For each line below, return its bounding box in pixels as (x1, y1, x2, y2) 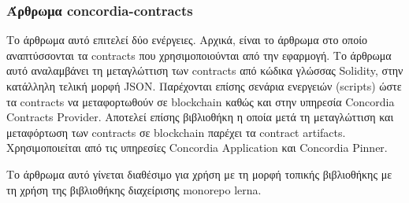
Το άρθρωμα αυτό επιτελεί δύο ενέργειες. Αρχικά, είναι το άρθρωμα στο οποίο (6, 31, 367, 48)
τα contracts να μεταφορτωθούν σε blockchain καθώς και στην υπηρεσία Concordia (6, 93, 395, 109)
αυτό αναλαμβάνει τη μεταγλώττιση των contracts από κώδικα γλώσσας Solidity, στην (6, 62, 403, 79)
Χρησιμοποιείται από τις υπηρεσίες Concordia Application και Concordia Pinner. (6, 139, 388, 156)
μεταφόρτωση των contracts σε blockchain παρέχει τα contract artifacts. (6, 124, 346, 140)
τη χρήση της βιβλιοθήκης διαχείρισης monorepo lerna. (6, 181, 262, 197)
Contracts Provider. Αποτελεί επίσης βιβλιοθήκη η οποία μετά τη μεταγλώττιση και (6, 109, 394, 125)
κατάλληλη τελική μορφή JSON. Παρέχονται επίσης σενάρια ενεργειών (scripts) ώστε (6, 78, 402, 94)
